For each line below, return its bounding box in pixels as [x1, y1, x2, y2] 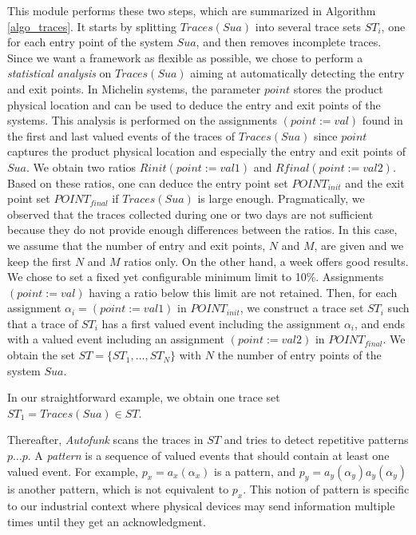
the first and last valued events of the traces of [7, 127, 236, 144]
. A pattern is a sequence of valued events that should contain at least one [27, 447, 390, 464]
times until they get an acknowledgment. [7, 513, 206, 529]
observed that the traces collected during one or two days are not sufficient [7, 205, 374, 222]
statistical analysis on [7, 65, 112, 81]
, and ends [355, 315, 406, 331]
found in [362, 112, 403, 129]
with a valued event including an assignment [7, 331, 224, 347]
